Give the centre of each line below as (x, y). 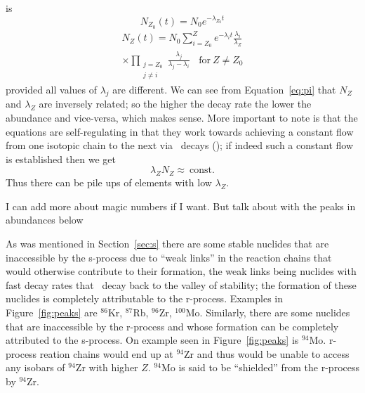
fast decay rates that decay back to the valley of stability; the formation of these (181, 284)
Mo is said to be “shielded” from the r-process (260, 367)
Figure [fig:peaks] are (52, 312)
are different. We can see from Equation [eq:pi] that (224, 89)
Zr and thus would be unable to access (266, 353)
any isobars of (35, 367)
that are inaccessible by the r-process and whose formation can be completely (172, 326)
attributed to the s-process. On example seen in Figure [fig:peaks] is (152, 340)
